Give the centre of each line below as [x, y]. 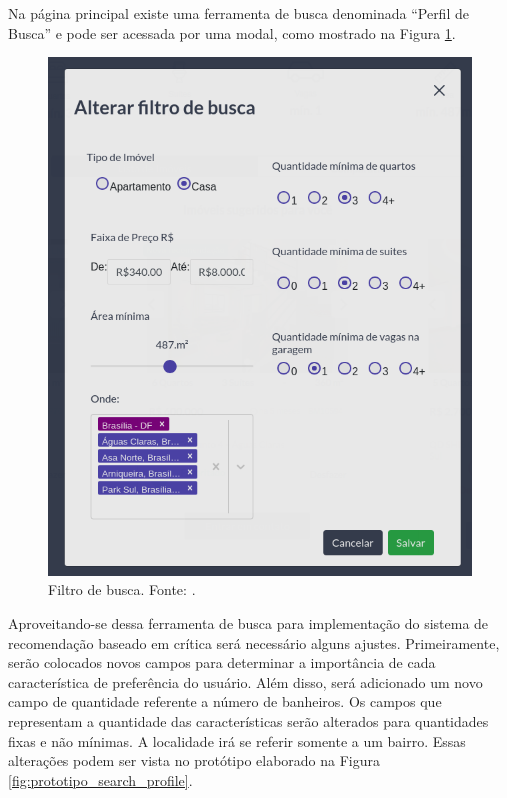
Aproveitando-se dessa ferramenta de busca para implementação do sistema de [248, 623]
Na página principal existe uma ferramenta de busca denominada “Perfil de [238, 13]
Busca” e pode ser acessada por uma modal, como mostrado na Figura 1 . [232, 32]
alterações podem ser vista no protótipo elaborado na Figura [194, 760]
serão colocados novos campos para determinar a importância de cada [222, 662]
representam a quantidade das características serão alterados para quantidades [248, 721]
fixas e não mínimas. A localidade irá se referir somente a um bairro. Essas [237, 740]
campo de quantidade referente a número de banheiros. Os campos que [225, 701]
